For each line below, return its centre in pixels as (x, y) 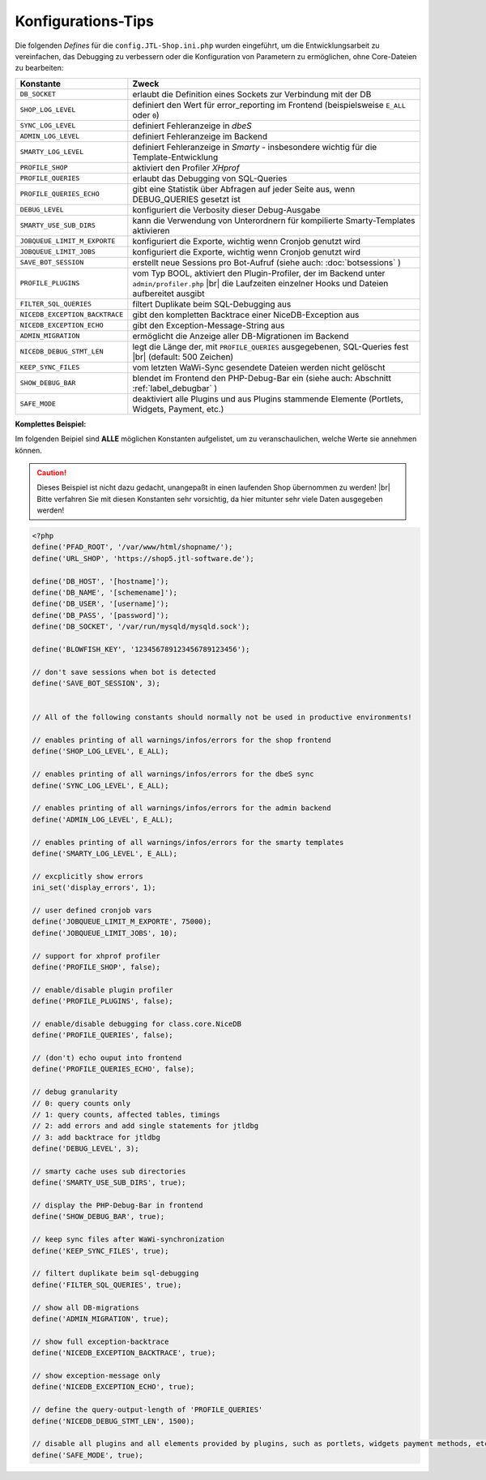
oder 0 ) (146, 115)
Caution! (52, 472)
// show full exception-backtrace (100, 1341)
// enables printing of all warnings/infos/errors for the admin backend (181, 808)
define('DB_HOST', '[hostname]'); (100, 581)
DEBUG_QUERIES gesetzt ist (186, 199)
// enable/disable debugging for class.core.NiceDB (137, 1023)
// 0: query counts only (81, 1103)
